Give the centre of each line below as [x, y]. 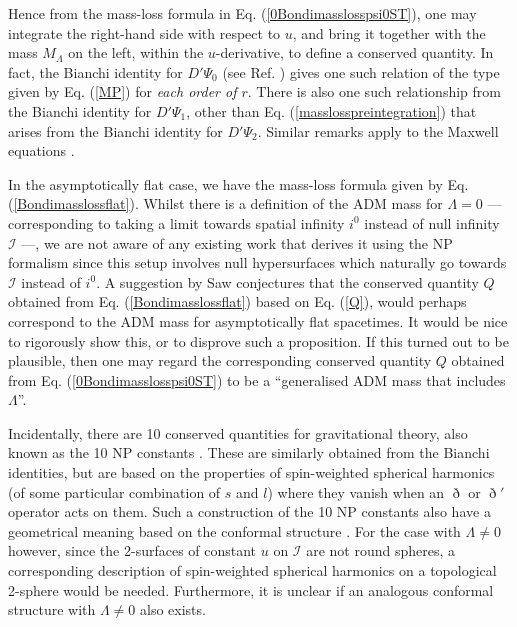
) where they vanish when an [356, 491]
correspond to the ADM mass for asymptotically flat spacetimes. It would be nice [258, 320]
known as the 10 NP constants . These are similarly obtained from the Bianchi [249, 452]
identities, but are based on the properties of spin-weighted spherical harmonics [251, 472]
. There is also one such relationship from [374, 91]
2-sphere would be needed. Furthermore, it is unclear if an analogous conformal [251, 589]
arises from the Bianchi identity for [115, 130]
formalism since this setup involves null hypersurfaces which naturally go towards [257, 262]
